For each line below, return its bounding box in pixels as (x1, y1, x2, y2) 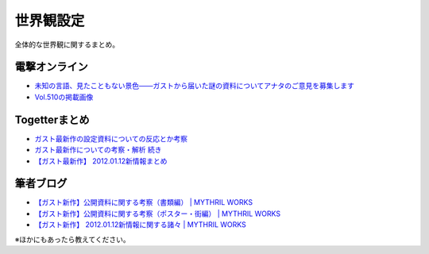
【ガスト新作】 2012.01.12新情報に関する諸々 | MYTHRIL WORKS (34, 220, 246, 229)
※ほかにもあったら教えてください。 (14, 234, 130, 244)
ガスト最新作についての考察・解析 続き (34, 145, 162, 155)
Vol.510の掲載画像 (34, 92, 94, 102)
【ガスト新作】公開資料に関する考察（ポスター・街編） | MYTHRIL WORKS (34, 209, 281, 218)
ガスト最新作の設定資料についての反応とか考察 (34, 133, 188, 143)
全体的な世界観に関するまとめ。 (14, 40, 119, 49)
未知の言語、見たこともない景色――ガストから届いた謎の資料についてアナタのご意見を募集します (34, 81, 355, 90)
